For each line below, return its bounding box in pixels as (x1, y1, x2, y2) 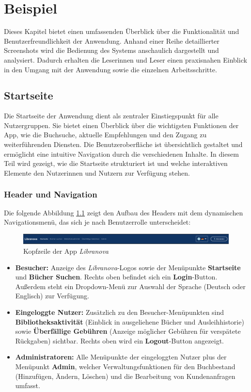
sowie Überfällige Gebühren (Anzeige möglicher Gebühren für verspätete (15, 326, 241, 336)
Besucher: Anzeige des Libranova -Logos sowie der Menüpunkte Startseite (15, 262, 241, 272)
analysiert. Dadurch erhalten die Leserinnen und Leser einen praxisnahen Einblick (4, 54, 247, 65)
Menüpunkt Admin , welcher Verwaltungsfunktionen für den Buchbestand (15, 361, 235, 371)
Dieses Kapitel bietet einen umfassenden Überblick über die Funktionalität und (4, 26, 239, 36)
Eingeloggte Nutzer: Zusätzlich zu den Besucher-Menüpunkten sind (15, 307, 224, 317)
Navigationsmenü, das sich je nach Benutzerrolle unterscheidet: (4, 217, 191, 227)
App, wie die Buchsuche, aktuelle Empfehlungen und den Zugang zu (4, 130, 207, 140)
